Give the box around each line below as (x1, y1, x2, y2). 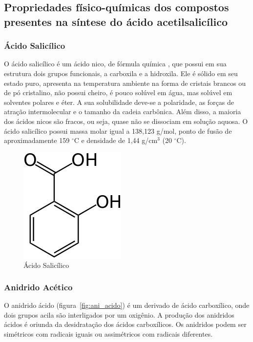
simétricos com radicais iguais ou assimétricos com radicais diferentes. (4, 328, 213, 339)
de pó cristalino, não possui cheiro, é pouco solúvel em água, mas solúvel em (4, 87, 232, 98)
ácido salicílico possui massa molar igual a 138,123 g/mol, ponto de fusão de (4, 125, 232, 136)
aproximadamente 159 (4, 135, 70, 145)
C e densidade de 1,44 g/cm (74, 135, 158, 145)
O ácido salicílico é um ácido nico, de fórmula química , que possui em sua (4, 59, 227, 69)
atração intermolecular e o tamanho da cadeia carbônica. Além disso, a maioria (4, 106, 241, 117)
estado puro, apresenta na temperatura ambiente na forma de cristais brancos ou (4, 78, 246, 88)
